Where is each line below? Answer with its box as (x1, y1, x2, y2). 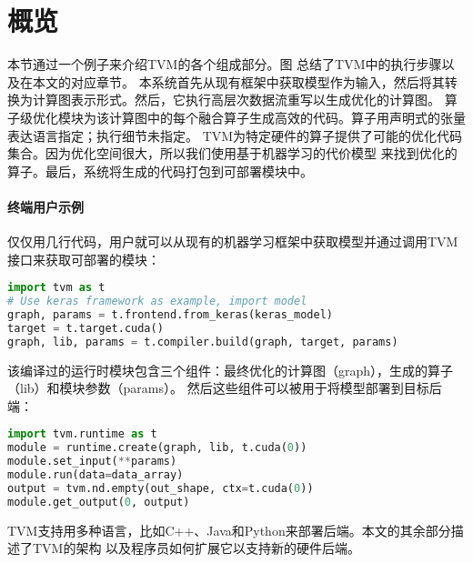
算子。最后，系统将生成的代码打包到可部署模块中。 (7, 161, 313, 180)
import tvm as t (7, 281, 106, 295)
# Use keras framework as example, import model (7, 295, 307, 308)
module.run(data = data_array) (7, 468, 184, 482)
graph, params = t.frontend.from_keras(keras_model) (7, 308, 333, 322)
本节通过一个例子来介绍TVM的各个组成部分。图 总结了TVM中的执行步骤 (7, 55, 442, 74)
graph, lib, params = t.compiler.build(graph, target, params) (7, 335, 398, 348)
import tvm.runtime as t (7, 427, 157, 441)
